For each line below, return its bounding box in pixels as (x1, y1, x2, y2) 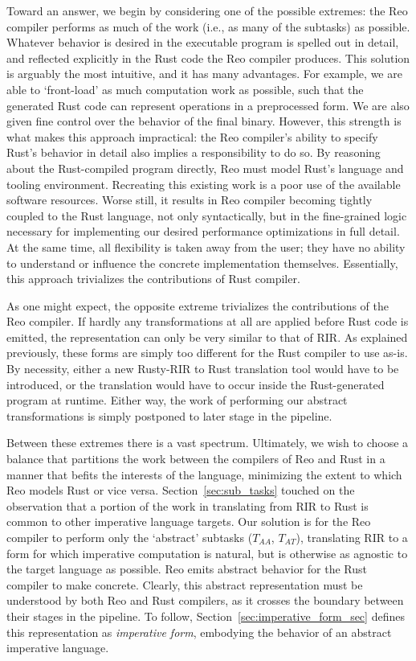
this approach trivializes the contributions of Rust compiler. (6, 270, 300, 287)
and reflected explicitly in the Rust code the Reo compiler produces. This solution (6, 49, 410, 66)
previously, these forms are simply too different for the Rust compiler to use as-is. (6, 344, 408, 361)
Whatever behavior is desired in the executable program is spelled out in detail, (6, 34, 399, 51)
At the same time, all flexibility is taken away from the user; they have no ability (6, 238, 406, 255)
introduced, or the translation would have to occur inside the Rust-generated (6, 376, 385, 392)
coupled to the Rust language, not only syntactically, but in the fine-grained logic (6, 207, 407, 224)
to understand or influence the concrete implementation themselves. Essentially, (6, 254, 398, 271)
